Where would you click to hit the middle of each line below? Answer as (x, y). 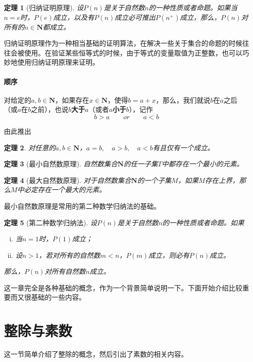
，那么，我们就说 (183, 100)
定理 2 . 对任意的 (30, 147)
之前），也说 (50, 109)
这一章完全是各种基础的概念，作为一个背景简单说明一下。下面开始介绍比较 (123, 287)
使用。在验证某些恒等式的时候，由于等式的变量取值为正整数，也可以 (133, 52)
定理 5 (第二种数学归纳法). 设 (51, 222)
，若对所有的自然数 (69, 255)
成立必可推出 (135, 17)
